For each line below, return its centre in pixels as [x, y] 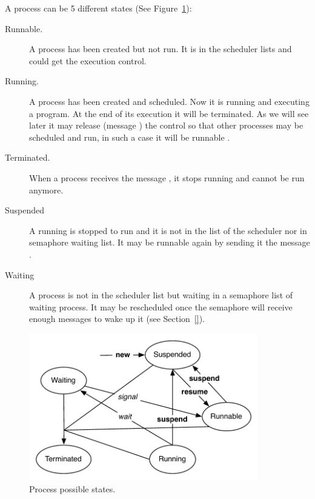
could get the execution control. [88, 60]
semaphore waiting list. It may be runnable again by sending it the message [170, 242]
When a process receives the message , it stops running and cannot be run [167, 177]
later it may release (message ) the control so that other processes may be [166, 125]
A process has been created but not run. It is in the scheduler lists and [161, 49]
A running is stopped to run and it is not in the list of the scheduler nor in [168, 230]
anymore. [46, 189]
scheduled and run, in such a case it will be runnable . [130, 137]
